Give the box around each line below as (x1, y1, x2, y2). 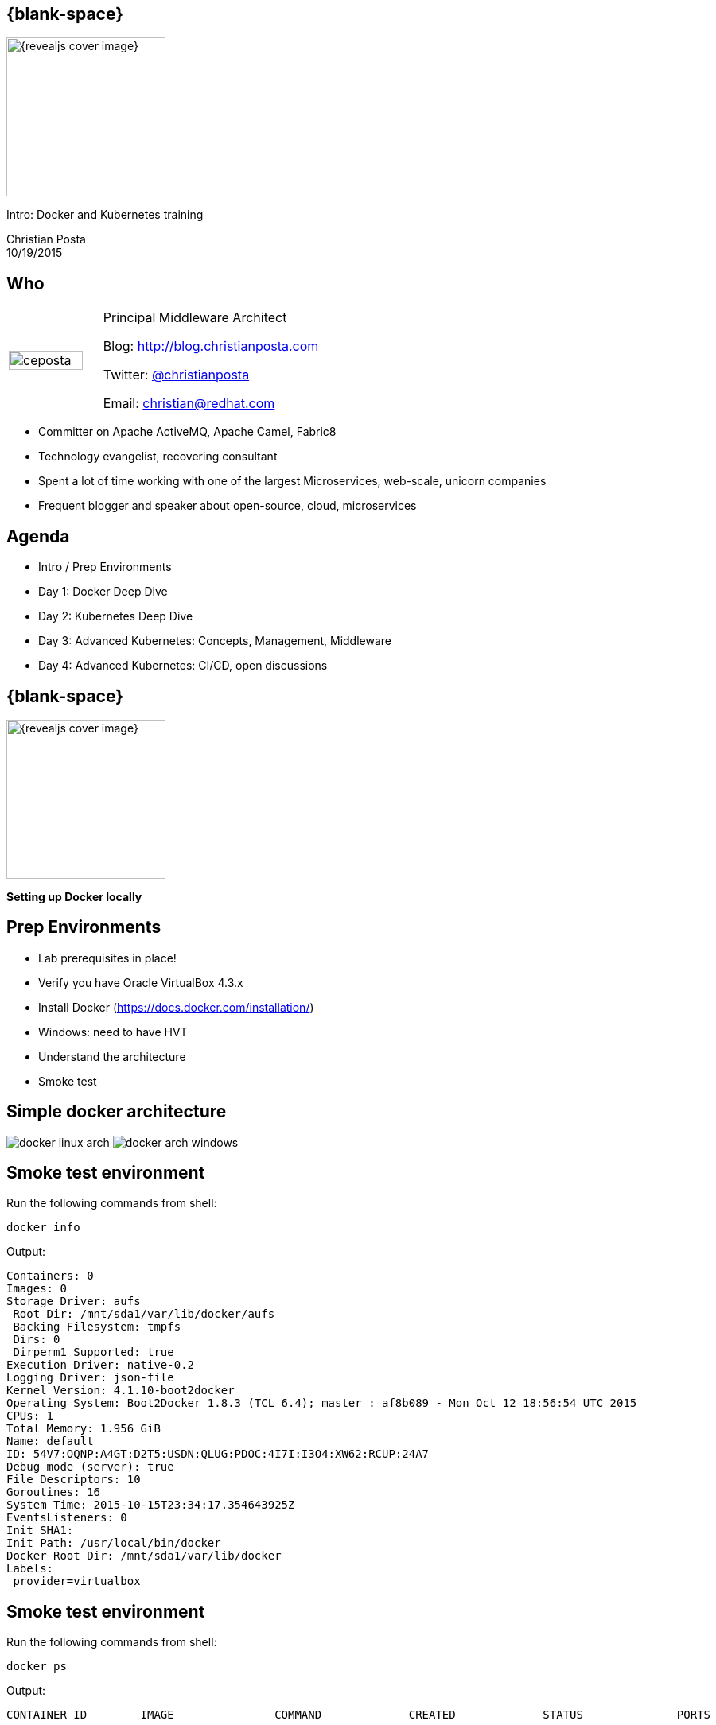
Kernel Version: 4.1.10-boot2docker (6, 1384, 235, 1397)
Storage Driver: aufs (6, 1295, 141, 1308)
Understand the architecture (38, 1049, 186, 1063)
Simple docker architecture (6, 1101, 227, 1122)
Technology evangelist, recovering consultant (38, 449, 278, 464)
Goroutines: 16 (6, 1486, 101, 1499)
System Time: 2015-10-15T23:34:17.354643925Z (6, 1498, 295, 1512)
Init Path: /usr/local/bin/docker (6, 1537, 221, 1550)
